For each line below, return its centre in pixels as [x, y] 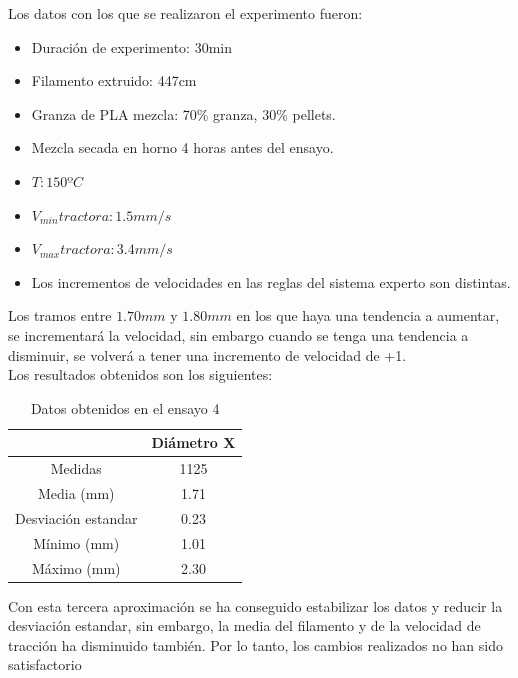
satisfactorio [45, 664]
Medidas [76, 468]
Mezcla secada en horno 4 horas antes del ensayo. [182, 147]
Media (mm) [76, 493]
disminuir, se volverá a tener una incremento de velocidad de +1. [207, 354]
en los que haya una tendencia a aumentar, [368, 315]
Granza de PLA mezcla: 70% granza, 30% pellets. [183, 113]
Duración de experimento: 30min [131, 46]
